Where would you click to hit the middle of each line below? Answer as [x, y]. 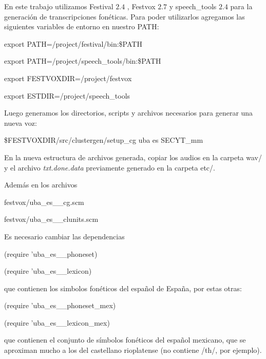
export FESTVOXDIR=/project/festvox [68, 78]
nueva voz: [21, 122]
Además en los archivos [41, 185]
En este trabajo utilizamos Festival [59, 6]
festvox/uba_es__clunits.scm [51, 219]
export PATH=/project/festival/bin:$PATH [73, 43]
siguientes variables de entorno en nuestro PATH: [82, 26]
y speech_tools [193, 6]
